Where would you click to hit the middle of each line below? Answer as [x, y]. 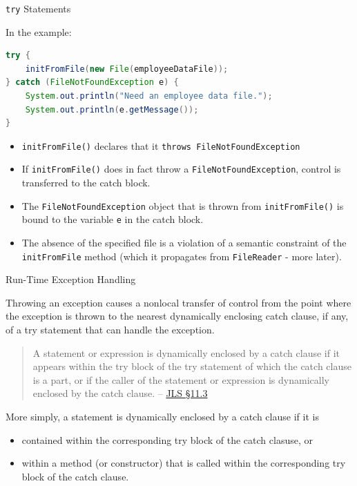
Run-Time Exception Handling [71, 279]
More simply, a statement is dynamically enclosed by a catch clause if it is [162, 417]
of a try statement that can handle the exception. [110, 330]
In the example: [39, 31]
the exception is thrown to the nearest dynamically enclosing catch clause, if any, [177, 316]
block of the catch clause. [75, 476]
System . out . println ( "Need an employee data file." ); [149, 96]
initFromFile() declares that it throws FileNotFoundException [161, 145]
